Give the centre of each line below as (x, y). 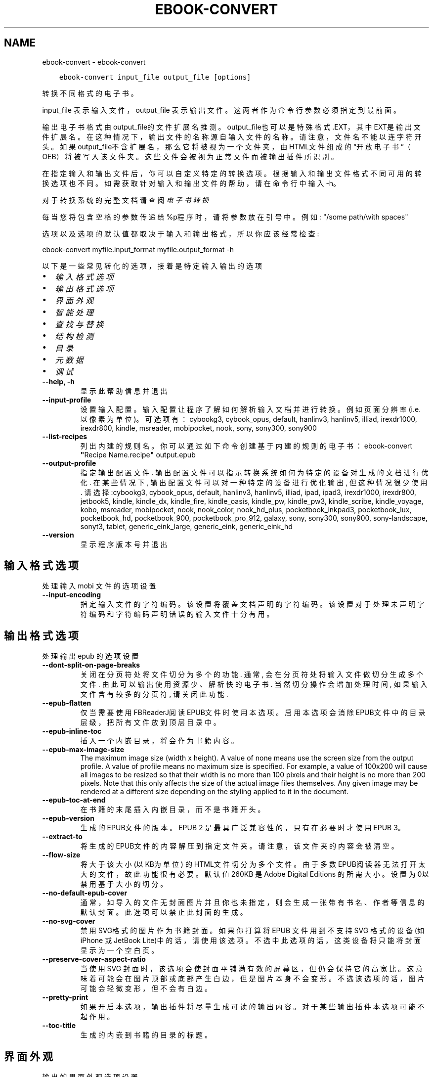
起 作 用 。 (97, 1017)
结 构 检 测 (74, 336)
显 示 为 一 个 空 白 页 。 (119, 950)
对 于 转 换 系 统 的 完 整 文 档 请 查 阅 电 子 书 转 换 (126, 200)
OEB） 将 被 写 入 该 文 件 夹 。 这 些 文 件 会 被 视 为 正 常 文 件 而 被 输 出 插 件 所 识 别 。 (190, 156)
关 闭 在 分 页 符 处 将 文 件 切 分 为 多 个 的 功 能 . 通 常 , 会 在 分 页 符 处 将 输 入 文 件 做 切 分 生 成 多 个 (252, 674)
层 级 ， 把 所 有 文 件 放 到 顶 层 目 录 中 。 (150, 722)
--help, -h (58, 381)
